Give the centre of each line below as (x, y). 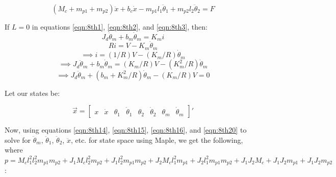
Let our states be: (32, 93)
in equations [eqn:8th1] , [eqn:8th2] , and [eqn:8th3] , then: (120, 27)
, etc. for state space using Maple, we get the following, (157, 140)
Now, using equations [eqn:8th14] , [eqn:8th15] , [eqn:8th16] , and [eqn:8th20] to (126, 130)
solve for (18, 140)
